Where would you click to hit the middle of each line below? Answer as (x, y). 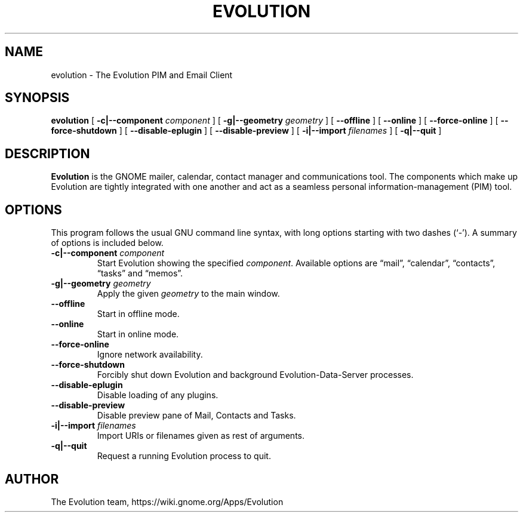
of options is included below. (107, 243)
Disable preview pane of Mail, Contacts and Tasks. (196, 416)
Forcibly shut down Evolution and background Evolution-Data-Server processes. (255, 375)
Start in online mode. (138, 334)
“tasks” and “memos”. (140, 273)
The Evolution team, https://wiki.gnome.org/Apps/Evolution (167, 501)
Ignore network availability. (150, 355)
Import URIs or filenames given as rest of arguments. (201, 436)
